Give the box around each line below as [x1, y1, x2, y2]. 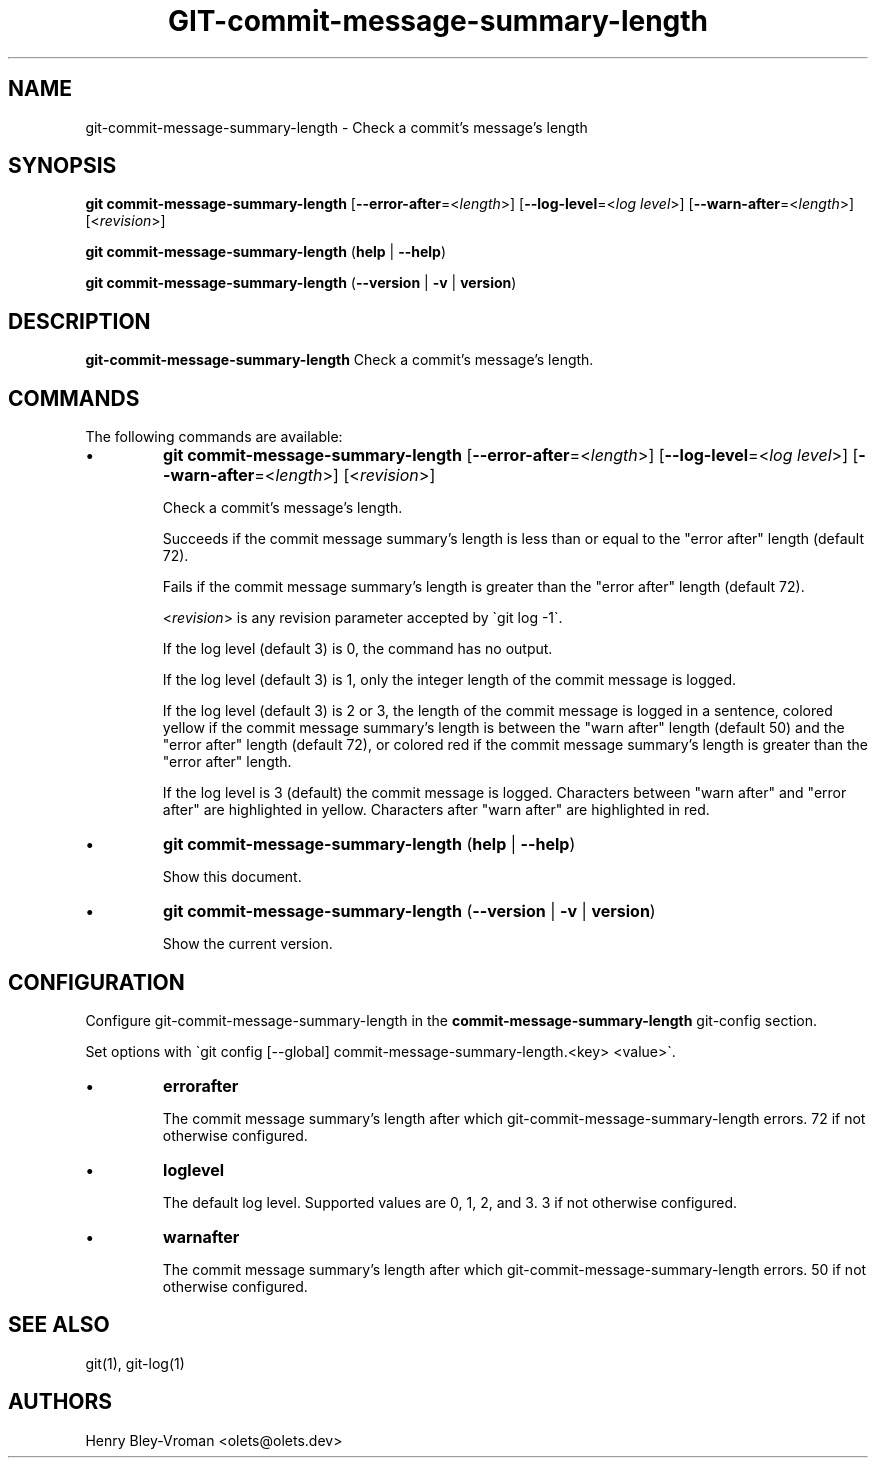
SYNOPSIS [8, 153, 117, 179]
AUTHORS [8, 1389, 113, 1415]
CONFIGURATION [8, 969, 185, 995]
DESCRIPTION [8, 308, 151, 334]
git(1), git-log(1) [85, 1354, 185, 1372]
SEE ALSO [8, 1312, 110, 1338]
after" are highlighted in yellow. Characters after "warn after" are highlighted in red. [162, 801, 710, 819]
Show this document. [162, 868, 302, 886]
